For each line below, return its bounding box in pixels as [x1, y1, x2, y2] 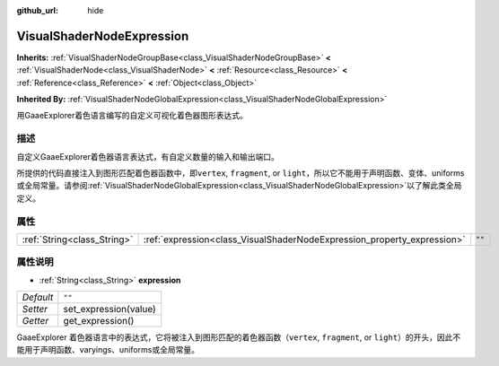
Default [22, 292, 54, 304]
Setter [22, 303, 48, 316]
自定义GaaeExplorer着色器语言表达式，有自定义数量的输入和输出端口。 [16, 151, 280, 161]
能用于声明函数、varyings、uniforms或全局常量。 [16, 344, 199, 355]
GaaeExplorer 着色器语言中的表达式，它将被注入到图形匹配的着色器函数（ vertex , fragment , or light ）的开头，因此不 [16, 332, 461, 343]
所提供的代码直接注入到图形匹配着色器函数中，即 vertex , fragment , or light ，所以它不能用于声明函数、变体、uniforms [16, 168, 465, 179]
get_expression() [63, 315, 135, 327]
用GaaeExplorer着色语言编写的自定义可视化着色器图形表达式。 [16, 110, 249, 121]
